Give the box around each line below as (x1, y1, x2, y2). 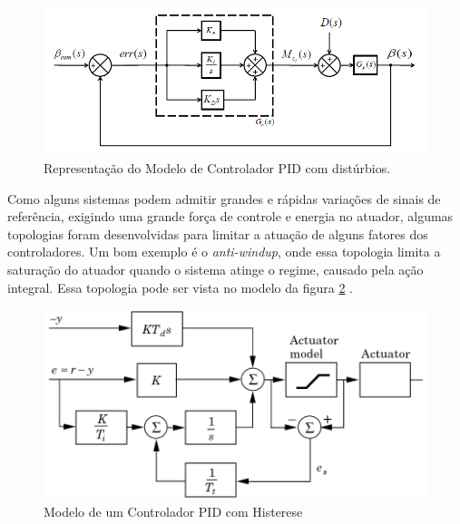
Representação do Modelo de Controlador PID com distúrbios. (44, 159, 391, 178)
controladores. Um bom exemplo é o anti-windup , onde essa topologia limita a (7, 242, 441, 261)
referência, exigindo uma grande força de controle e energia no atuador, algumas (7, 207, 454, 226)
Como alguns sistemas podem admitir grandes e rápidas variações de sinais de (7, 189, 441, 208)
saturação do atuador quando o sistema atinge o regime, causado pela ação (7, 259, 424, 278)
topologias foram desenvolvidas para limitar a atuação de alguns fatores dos (7, 224, 428, 243)
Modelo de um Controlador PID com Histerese (44, 502, 303, 521)
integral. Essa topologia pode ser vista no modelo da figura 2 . (7, 277, 353, 296)
